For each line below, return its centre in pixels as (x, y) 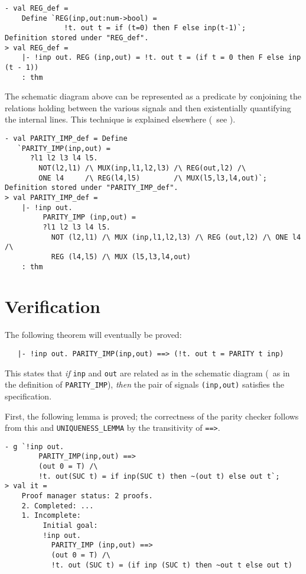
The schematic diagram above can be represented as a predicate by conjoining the (153, 96)
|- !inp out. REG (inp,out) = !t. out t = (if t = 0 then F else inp (161, 58)
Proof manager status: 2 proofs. (87, 496)
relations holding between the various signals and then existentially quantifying (148, 107)
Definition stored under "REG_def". (77, 38)
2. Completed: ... (58, 506)
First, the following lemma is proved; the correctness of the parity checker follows (152, 416)
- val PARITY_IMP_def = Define (66, 139)
